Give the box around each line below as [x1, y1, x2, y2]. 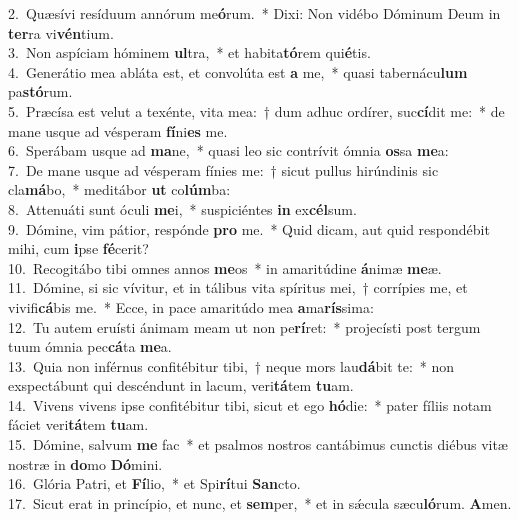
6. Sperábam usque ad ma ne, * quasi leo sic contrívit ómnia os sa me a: [8, 140, 449, 161]
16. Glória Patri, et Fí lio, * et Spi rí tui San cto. [8, 473, 301, 494]
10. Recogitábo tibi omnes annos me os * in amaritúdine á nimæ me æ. [8, 257, 442, 278]
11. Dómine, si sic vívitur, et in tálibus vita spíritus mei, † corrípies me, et [8, 277, 468, 298]
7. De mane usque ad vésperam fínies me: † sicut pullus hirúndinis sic [8, 159, 439, 180]
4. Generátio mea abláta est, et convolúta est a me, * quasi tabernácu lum [8, 61, 468, 82]
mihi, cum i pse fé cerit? [8, 238, 149, 259]
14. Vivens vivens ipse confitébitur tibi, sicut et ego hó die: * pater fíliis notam [8, 394, 492, 415]
